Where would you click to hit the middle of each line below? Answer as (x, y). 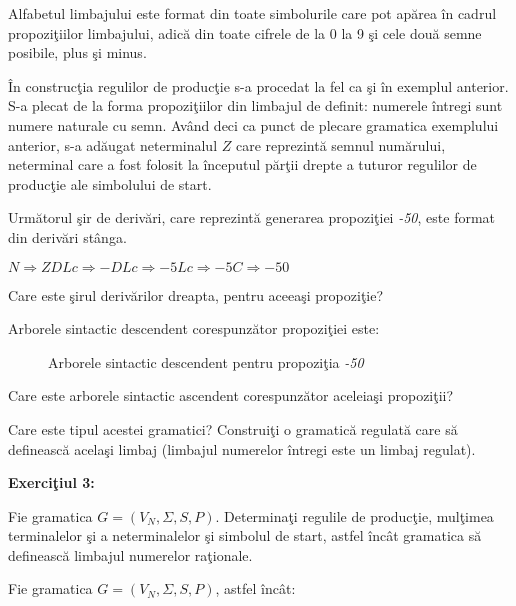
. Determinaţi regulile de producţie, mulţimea (354, 515)
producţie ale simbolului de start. (110, 183)
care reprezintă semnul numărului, (340, 144)
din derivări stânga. (67, 236)
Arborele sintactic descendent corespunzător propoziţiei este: (194, 328)
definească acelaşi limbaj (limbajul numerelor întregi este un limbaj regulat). (242, 448)
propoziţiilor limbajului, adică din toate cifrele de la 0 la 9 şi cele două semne (245, 32)
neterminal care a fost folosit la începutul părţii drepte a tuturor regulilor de (242, 164)
